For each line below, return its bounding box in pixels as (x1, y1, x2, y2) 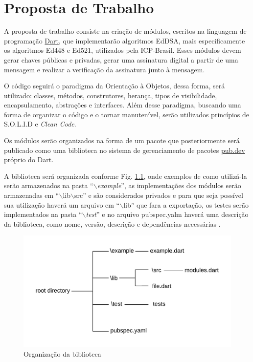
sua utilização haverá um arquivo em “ (4, 199, 120, 210)
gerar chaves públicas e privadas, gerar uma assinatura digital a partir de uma (4, 54, 238, 64)
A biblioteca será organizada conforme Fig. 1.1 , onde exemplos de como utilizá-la (4, 170, 247, 181)
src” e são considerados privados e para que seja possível (74, 190, 243, 200)
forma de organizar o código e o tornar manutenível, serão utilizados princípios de (4, 109, 250, 119)
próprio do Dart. (4, 154, 54, 165)
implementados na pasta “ (4, 209, 82, 219)
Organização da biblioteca (23, 349, 101, 359)
